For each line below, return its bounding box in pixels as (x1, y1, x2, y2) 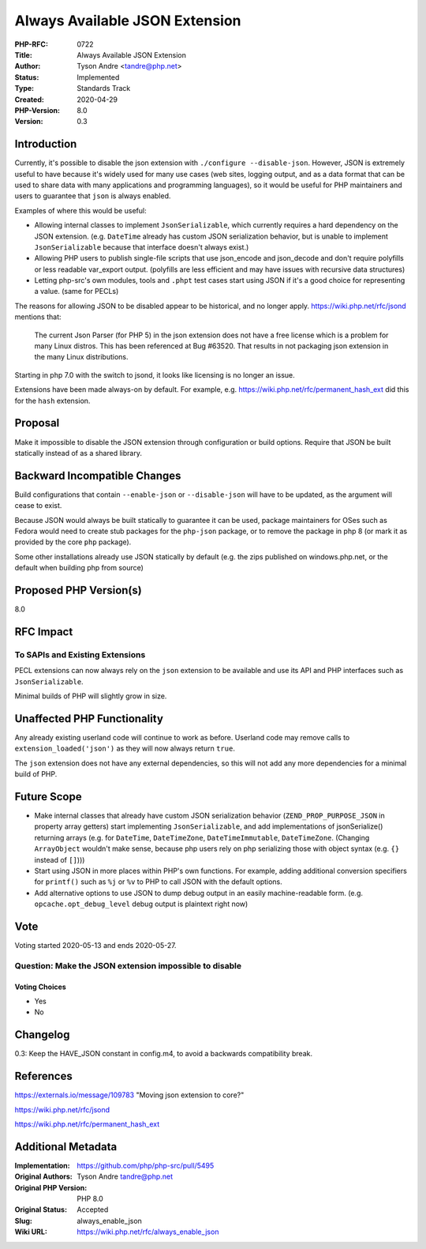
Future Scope (14, 790, 82, 803)
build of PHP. (14, 769, 58, 779)
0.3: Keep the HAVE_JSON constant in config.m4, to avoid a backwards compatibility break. (14, 1049, 313, 1059)
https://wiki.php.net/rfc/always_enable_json (77, 1227, 219, 1236)
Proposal (14, 416, 60, 430)
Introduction (14, 137, 77, 151)
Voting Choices (14, 982, 66, 991)
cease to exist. (14, 501, 62, 510)
